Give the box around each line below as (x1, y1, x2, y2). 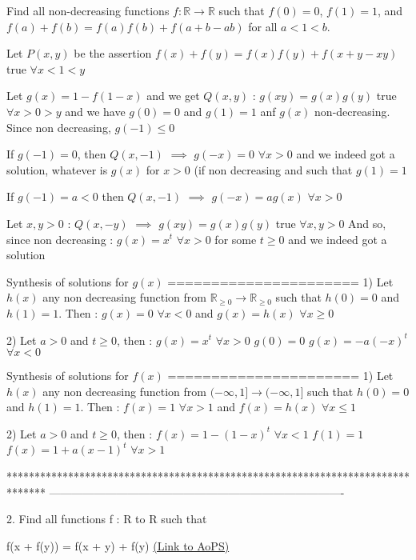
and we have (65, 102, 126, 119)
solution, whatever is (6, 161, 108, 178)
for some (214, 230, 257, 247)
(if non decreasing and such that (194, 161, 353, 178)
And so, (348, 214, 386, 231)
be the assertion (74, 45, 152, 62)
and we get (146, 87, 200, 104)
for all (248, 18, 278, 34)
